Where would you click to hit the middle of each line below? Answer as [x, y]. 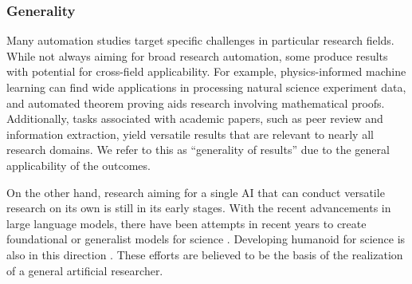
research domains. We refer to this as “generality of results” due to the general [198, 150]
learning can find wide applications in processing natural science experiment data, [206, 87]
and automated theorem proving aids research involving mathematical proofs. [196, 103]
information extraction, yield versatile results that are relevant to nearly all [190, 134]
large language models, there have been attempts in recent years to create [186, 223]
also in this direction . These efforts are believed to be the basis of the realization [205, 254]
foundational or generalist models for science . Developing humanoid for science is [206, 239]
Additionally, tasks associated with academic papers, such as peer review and [195, 118]
